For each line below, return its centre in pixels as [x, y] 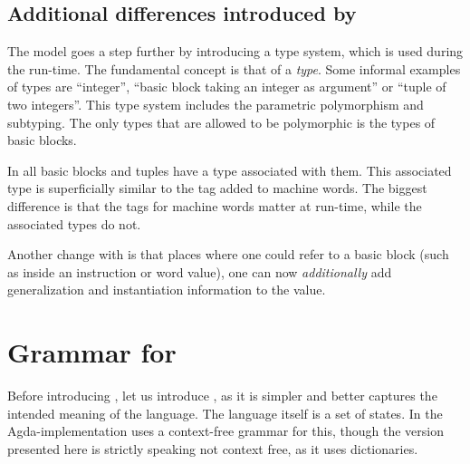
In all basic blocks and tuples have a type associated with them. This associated [230, 170]
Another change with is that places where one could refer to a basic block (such [228, 254]
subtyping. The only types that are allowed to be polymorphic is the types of [221, 122]
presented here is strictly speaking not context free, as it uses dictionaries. [213, 448]
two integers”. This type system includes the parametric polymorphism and [216, 104]
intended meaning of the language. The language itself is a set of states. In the [225, 413]
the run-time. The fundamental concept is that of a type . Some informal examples [234, 68]
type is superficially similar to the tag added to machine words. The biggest [217, 188]
